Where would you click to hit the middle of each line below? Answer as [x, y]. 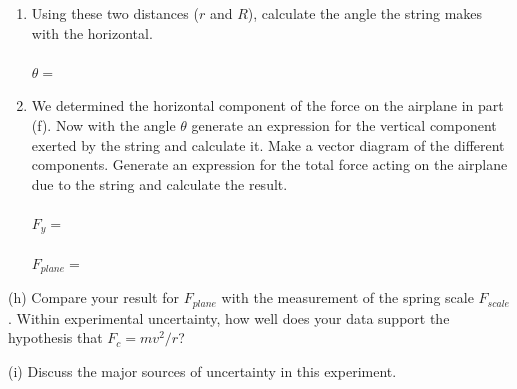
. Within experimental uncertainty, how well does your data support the [229, 317]
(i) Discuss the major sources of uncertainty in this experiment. [202, 371]
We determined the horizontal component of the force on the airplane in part [267, 105]
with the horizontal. [92, 32]
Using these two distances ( [115, 13]
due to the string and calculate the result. [159, 183]
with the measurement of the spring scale [347, 297]
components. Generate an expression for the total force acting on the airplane [269, 164]
